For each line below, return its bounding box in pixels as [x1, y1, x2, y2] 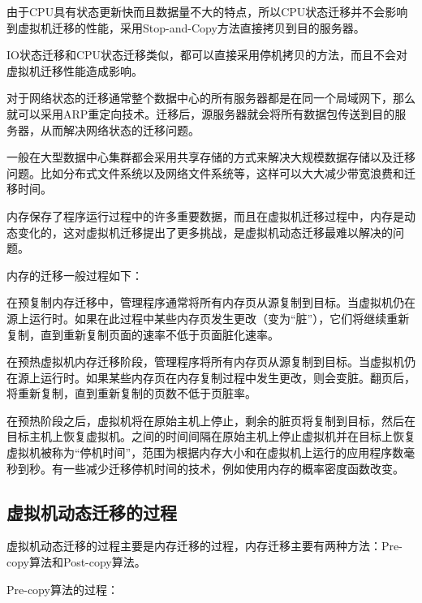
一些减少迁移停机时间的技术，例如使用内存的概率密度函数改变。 [62, 459, 404, 476]
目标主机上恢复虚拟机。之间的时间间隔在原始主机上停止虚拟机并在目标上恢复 [6, 428, 416, 445]
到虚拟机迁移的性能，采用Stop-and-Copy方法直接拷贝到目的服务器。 [6, 19, 365, 36]
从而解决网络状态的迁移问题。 [40, 121, 200, 138]
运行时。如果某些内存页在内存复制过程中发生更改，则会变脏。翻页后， [40, 368, 416, 385]
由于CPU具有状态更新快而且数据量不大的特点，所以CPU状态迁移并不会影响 [6, 3, 408, 19]
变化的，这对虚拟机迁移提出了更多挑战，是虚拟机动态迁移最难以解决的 [17, 223, 393, 240]
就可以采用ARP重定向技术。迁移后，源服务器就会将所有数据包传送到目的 [6, 105, 395, 122]
